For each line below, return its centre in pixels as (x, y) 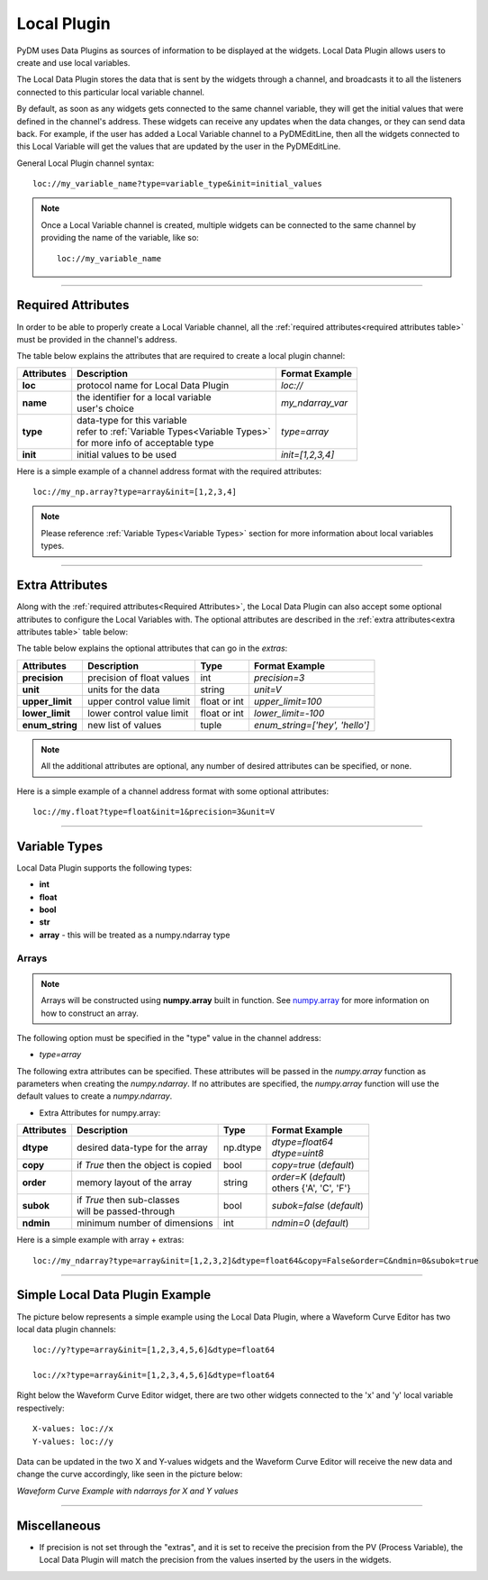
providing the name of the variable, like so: (120, 238)
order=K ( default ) (309, 1177)
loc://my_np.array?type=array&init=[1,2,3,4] (135, 492)
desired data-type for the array (142, 1147)
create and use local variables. (73, 62)
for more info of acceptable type (145, 443)
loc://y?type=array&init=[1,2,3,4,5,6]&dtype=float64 (154, 1350)
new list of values (124, 725)
